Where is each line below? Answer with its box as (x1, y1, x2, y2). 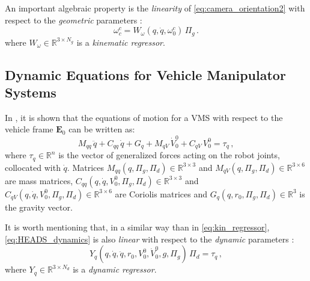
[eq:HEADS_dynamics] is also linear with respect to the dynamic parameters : (5, 232, 294, 245)
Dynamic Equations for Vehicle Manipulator (5, 65, 286, 84)
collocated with (5, 161, 61, 173)
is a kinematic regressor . (76, 36, 165, 48)
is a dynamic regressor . (73, 263, 157, 276)
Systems (5, 83, 56, 102)
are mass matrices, (5, 174, 73, 187)
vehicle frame (5, 123, 53, 135)
